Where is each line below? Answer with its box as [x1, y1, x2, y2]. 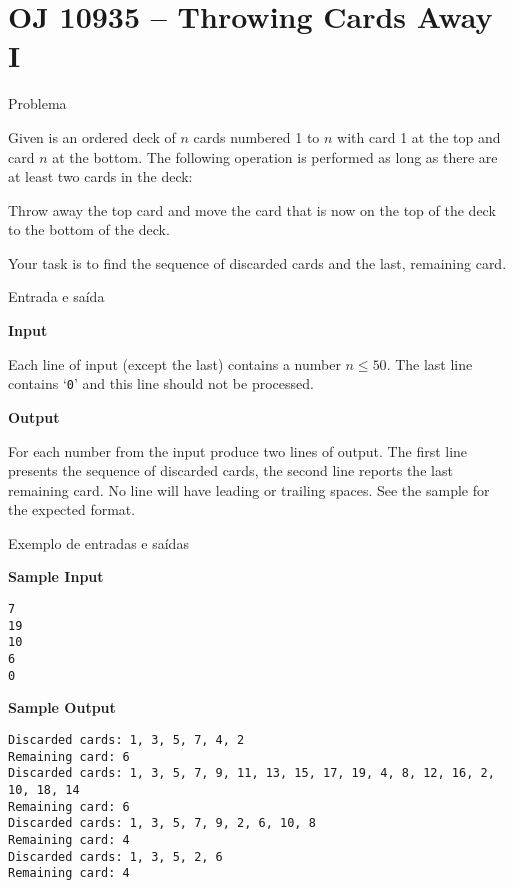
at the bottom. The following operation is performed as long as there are [52, 146, 498, 167]
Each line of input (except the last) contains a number [8, 353, 341, 374]
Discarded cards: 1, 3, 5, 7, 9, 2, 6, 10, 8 [8, 816, 316, 831]
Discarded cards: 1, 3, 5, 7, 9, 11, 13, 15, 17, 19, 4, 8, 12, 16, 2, [8, 766, 495, 781]
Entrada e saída [8, 286, 105, 307]
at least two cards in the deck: [8, 166, 193, 187]
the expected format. [8, 499, 136, 520]
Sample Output [8, 697, 116, 718]
